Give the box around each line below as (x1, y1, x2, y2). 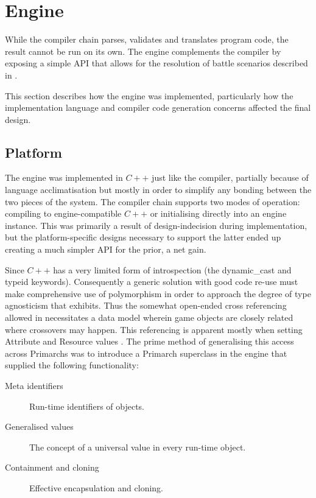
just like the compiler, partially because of (152, 171, 309, 184)
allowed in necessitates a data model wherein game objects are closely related (5, 311, 293, 324)
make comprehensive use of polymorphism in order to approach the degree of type (5, 287, 311, 300)
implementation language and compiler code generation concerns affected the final (5, 101, 311, 114)
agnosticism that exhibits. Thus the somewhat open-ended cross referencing (5, 299, 287, 312)
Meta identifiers (5, 379, 63, 391)
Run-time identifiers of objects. (29, 399, 144, 412)
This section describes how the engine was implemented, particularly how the (5, 89, 293, 102)
